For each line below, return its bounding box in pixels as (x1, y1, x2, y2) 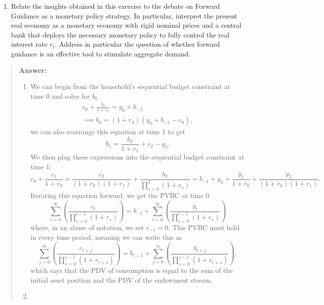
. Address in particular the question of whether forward (55, 39, 220, 49)
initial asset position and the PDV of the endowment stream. (30, 274, 213, 285)
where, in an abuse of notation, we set (30, 222, 144, 232)
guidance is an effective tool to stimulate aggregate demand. (11, 48, 191, 58)
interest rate (11, 39, 48, 49)
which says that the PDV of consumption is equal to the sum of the (30, 265, 233, 275)
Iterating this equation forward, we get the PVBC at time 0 (30, 190, 210, 200)
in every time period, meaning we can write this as (30, 232, 182, 242)
